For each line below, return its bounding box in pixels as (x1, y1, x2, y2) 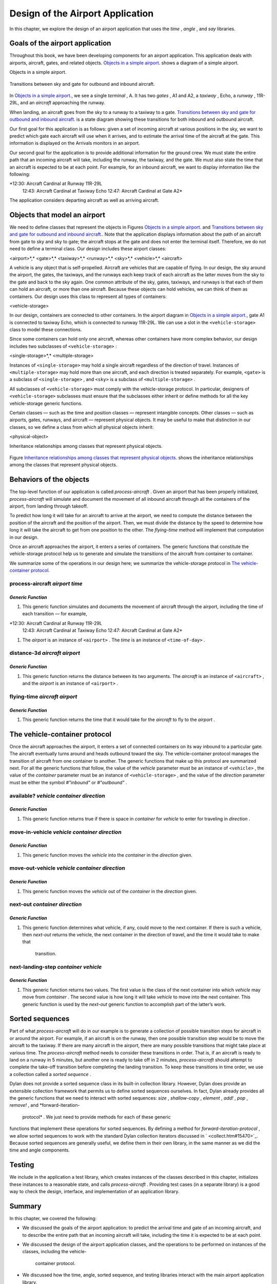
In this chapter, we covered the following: (9, 1215, 97, 1221)
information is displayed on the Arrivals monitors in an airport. (9, 140, 141, 146)
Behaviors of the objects (9, 475, 90, 484)
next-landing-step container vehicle (9, 963, 102, 970)
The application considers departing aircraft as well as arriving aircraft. (9, 197, 160, 203)
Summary (9, 1202, 42, 1211)
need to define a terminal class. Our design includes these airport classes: (9, 246, 167, 252)
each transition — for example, (22, 611, 87, 617)
